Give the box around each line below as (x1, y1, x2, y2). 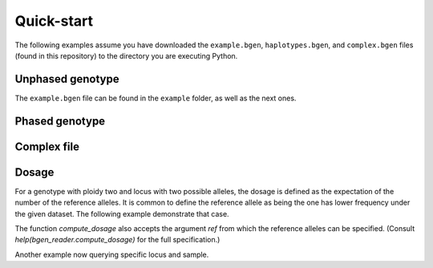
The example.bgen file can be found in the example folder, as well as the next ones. (14, 93, 297, 103)
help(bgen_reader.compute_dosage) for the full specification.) (14, 235, 221, 245)
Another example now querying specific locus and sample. (14, 250, 209, 259)
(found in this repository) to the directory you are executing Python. (14, 51, 238, 60)
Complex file (14, 140, 80, 153)
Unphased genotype (14, 72, 119, 86)
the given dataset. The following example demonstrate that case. (14, 209, 229, 218)
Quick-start (14, 12, 94, 30)
